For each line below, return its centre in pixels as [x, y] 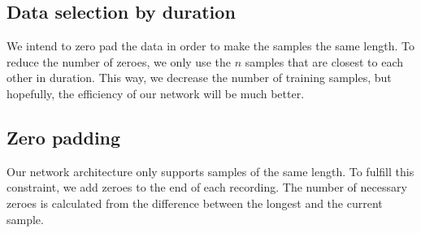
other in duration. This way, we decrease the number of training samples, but [199, 78]
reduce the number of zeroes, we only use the [119, 61]
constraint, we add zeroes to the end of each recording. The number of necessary [207, 187]
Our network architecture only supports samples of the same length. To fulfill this [210, 171]
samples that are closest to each [324, 61]
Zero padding [64, 137]
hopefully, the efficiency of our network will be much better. [156, 93]
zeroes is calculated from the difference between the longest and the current [195, 203]
